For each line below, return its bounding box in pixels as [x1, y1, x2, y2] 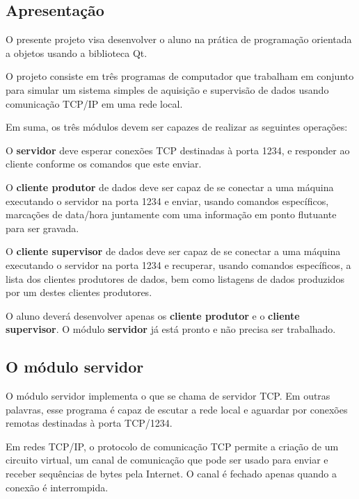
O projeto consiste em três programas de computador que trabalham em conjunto [6, 69, 354, 83]
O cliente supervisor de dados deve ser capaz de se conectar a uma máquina [6, 244, 341, 259]
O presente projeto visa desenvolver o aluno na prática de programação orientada [6, 32, 352, 47]
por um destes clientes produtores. [6, 285, 152, 300]
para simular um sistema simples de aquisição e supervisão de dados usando [6, 82, 329, 97]
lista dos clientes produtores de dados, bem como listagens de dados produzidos [6, 271, 344, 286]
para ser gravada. [6, 220, 79, 235]
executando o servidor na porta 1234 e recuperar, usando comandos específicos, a [6, 257, 351, 272]
